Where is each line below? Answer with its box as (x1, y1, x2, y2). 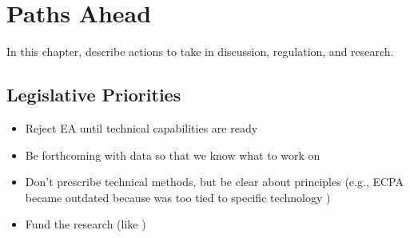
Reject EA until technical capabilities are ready (25, 119, 258, 136)
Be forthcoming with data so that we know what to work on (25, 146, 320, 163)
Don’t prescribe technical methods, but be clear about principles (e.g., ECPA (25, 173, 404, 190)
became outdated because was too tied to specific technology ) (25, 188, 331, 205)
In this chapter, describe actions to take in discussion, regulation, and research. (6, 43, 394, 60)
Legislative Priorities (6, 82, 181, 107)
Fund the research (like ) (25, 216, 146, 232)
